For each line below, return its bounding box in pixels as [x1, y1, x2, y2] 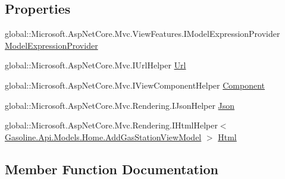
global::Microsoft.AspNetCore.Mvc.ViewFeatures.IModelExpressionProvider [5, 27, 280, 40]
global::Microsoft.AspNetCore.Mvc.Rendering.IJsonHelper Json [5, 99, 235, 111]
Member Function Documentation [5, 159, 219, 178]
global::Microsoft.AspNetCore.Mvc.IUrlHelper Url [5, 59, 186, 71]
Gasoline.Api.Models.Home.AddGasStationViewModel [5, 130, 202, 143]
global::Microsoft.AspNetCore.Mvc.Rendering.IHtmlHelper [5, 119, 218, 131]
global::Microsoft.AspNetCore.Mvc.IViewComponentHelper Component [5, 78, 265, 91]
